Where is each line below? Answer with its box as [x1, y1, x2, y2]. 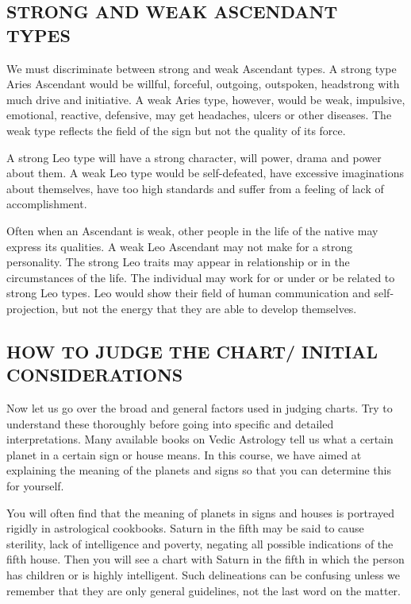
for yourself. [6, 478, 64, 494]
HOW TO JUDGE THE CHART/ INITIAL [6, 339, 378, 363]
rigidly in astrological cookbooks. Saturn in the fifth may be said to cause [6, 520, 364, 536]
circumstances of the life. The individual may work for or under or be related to [6, 269, 395, 285]
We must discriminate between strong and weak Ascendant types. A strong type [6, 60, 397, 76]
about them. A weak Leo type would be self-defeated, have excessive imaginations [6, 165, 404, 181]
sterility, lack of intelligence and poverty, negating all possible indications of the [6, 535, 394, 552]
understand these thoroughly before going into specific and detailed [6, 415, 334, 432]
